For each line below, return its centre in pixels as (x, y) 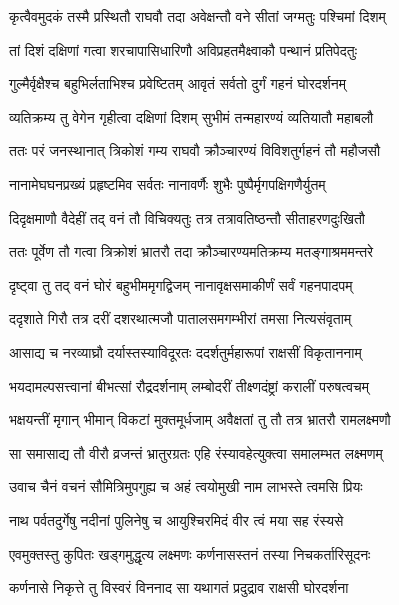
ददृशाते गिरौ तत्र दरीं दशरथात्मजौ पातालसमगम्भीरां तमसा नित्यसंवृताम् (180, 318)
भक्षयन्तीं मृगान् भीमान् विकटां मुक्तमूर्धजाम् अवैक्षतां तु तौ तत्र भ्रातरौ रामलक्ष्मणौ (200, 419)
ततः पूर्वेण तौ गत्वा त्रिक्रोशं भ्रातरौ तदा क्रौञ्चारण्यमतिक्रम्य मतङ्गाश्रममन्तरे (191, 251)
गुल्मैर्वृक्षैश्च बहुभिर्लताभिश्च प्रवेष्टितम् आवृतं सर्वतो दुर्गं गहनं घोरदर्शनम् (178, 83)
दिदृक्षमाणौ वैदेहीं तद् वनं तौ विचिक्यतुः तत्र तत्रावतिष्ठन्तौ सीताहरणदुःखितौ (187, 217)
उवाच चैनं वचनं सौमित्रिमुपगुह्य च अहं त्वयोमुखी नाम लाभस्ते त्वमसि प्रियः (186, 486)
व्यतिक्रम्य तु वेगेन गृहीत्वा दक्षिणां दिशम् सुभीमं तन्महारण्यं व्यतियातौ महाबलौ (191, 116)
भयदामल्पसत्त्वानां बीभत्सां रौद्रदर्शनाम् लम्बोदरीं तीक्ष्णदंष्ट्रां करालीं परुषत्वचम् (189, 385)
